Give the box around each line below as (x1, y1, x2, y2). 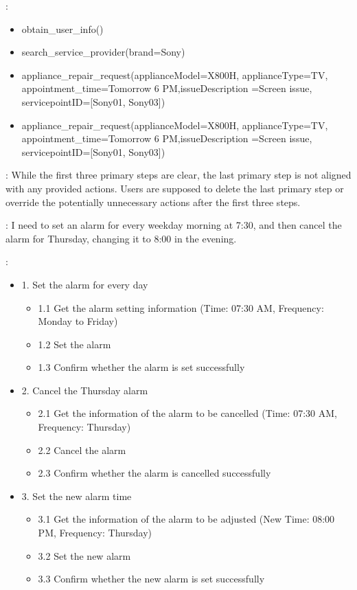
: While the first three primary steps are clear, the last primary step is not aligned (5, 168, 352, 182)
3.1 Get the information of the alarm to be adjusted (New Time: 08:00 (38, 512, 335, 526)
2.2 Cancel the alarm (38, 442, 126, 457)
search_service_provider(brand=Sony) (21, 45, 185, 59)
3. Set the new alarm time (21, 488, 132, 503)
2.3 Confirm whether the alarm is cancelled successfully (38, 466, 271, 480)
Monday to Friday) (38, 314, 118, 328)
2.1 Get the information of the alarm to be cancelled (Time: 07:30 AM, (38, 406, 337, 420)
